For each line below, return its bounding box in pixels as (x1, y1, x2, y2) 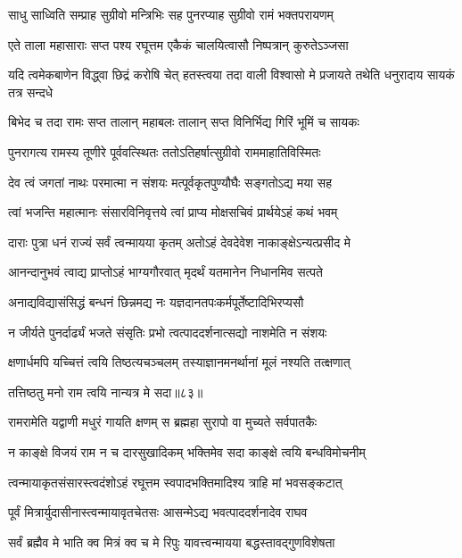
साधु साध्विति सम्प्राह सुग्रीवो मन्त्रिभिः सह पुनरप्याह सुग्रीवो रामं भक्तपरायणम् (8, 5, 334, 23)
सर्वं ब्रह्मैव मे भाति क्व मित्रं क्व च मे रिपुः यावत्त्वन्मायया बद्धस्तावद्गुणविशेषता (8, 532, 335, 551)
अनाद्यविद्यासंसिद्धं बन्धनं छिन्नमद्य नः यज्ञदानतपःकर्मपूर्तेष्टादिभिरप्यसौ (8, 292, 304, 311)
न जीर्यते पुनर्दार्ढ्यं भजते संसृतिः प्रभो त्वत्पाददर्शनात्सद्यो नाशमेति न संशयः (8, 322, 327, 341)
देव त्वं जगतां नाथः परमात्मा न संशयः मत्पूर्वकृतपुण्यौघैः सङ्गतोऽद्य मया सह (8, 172, 332, 191)
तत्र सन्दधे (8, 82, 54, 101)
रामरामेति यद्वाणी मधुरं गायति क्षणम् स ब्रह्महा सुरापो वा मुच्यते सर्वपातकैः (8, 412, 317, 431)
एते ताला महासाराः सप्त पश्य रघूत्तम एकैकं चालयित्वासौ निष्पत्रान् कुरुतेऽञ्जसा (8, 35, 349, 54)
